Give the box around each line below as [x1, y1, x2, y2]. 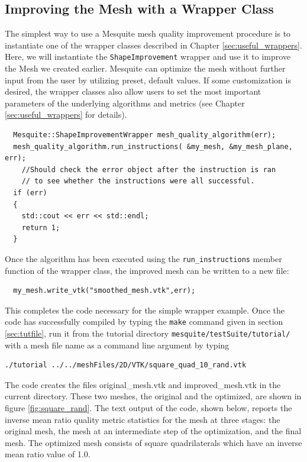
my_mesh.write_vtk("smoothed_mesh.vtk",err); [13, 286, 196, 295]
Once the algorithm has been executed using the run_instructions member [5, 252, 282, 264]
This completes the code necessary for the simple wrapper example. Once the [5, 303, 285, 316]
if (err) [13, 188, 47, 197]
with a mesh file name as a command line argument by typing [5, 338, 230, 351]
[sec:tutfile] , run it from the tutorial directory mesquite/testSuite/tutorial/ [5, 327, 290, 340]
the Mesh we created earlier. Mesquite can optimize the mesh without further [5, 62, 286, 75]
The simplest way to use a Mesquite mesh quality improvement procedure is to [5, 27, 291, 40]
